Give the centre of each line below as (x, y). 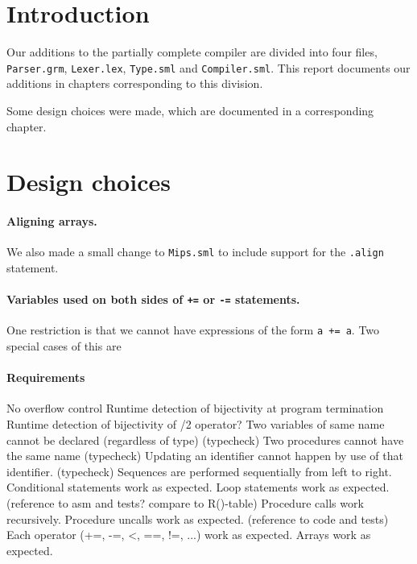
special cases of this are (64, 346)
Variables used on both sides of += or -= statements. (153, 299)
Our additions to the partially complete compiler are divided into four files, (192, 52)
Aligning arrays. (52, 221)
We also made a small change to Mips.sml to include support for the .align (195, 252)
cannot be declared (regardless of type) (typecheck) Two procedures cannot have (205, 440)
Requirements (46, 377)
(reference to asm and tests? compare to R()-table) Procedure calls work (185, 503)
